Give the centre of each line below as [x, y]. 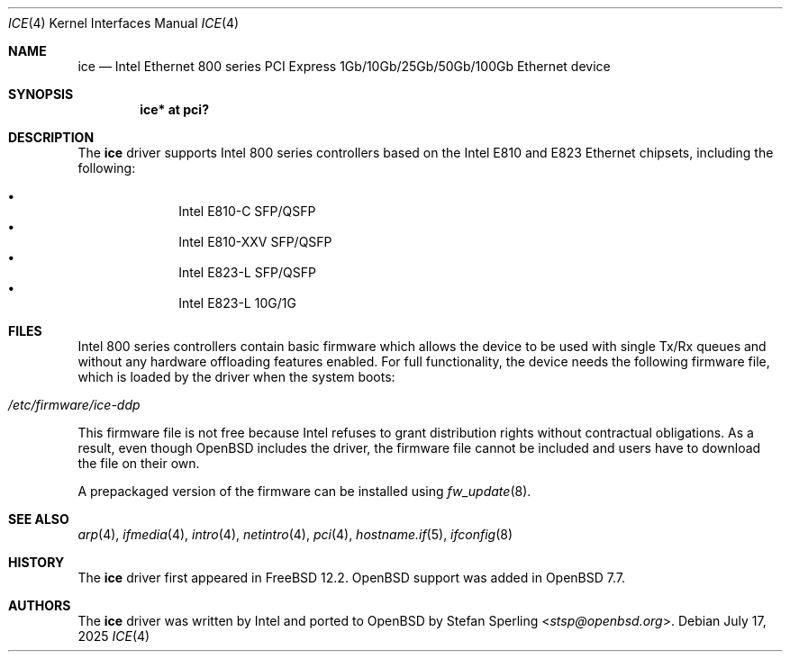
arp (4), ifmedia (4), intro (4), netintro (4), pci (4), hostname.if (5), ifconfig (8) [295, 534]
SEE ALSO [39, 519]
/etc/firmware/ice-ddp [74, 405]
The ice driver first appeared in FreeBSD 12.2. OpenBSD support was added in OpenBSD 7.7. [351, 578]
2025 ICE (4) [114, 636]
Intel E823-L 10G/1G [237, 303]
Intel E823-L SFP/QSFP [247, 272]
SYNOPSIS [41, 94]
